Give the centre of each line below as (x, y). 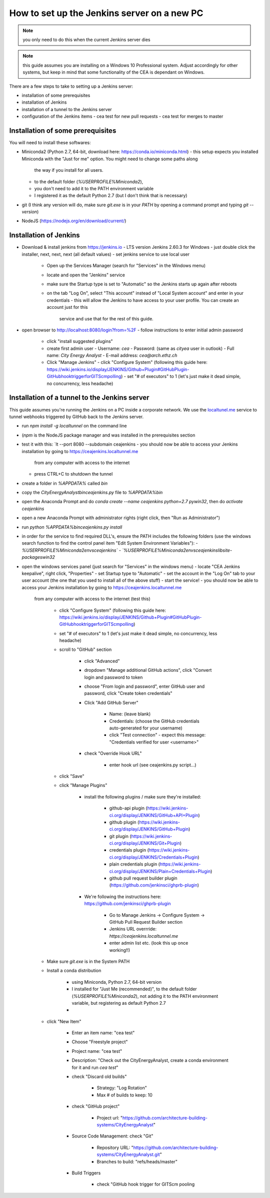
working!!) (120, 950)
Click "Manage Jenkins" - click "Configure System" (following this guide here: (127, 362)
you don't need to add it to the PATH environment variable (94, 188)
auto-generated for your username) (146, 728)
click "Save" (72, 776)
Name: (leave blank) (130, 714)
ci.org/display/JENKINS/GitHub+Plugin (149, 829)
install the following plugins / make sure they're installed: (143, 796)
